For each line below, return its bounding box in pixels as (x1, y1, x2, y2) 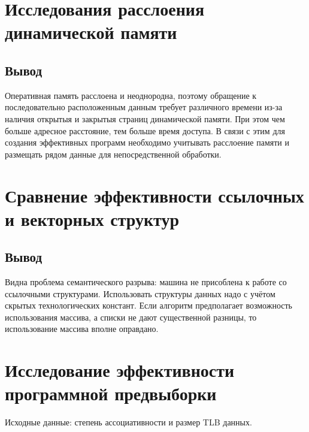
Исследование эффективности (5, 358, 235, 382)
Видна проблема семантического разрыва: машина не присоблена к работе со (5, 276, 287, 288)
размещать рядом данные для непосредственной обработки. (5, 147, 222, 160)
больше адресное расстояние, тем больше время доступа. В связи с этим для (5, 124, 285, 137)
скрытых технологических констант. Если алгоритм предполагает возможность (5, 299, 292, 312)
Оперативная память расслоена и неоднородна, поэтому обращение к (5, 89, 257, 101)
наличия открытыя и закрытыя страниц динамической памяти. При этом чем (5, 112, 285, 125)
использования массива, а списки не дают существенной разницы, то (5, 310, 257, 323)
